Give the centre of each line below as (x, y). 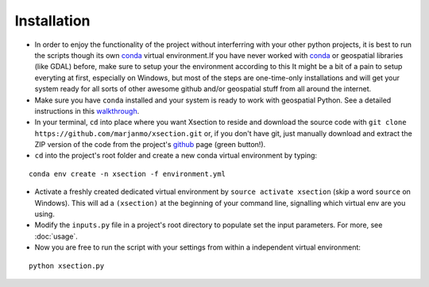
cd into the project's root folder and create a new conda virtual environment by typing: (176, 156)
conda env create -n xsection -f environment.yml (128, 174)
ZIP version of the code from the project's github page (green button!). (150, 145)
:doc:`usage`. (56, 236)
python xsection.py (67, 266)
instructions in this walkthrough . (87, 111)
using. (44, 214)
